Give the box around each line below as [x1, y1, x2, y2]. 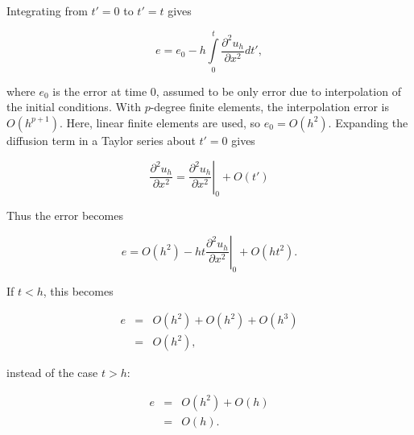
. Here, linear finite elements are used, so [59, 114, 261, 130]
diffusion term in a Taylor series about [6, 131, 196, 148]
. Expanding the [328, 114, 408, 130]
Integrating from [6, 2, 88, 19]
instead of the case [6, 364, 98, 381]
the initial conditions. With [6, 98, 141, 115]
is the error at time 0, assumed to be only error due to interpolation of [52, 82, 401, 99]
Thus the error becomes [6, 207, 123, 224]
